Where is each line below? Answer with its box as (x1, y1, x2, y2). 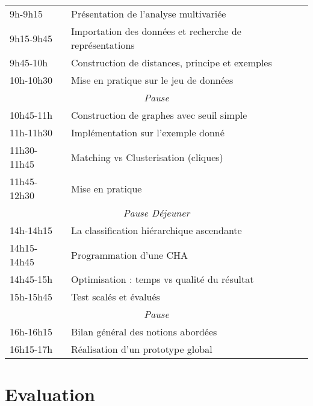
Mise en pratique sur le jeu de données (70, 73, 234, 87)
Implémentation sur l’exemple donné (70, 125, 225, 139)
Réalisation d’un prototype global (70, 342, 212, 356)
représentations (70, 38, 135, 52)
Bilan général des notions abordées (70, 325, 217, 338)
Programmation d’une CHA (70, 247, 188, 262)
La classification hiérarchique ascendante (70, 223, 242, 237)
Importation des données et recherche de (70, 24, 241, 38)
